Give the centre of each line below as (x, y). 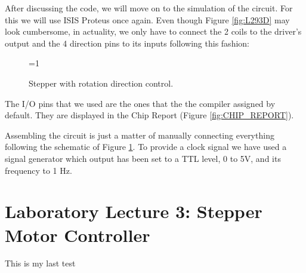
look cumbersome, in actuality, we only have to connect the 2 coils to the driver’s (153, 31)
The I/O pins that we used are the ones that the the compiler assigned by (140, 103)
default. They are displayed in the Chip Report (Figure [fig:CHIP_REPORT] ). (149, 115)
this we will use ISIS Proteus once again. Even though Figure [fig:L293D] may (147, 19)
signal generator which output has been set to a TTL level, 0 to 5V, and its (143, 158)
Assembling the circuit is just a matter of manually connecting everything (140, 135)
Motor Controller (78, 234)
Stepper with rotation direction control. (101, 83)
